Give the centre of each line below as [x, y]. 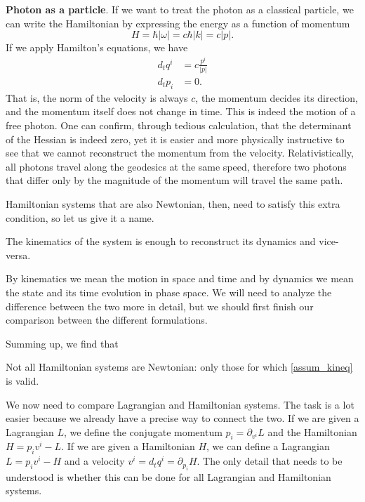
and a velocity [94, 461]
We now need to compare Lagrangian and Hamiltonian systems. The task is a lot [180, 404]
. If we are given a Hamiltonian [128, 446]
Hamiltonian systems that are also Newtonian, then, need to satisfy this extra [173, 203]
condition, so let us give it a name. [80, 217]
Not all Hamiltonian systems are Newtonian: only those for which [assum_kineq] [179, 367]
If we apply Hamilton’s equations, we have [97, 47]
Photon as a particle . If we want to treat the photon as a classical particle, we [180, 9]
